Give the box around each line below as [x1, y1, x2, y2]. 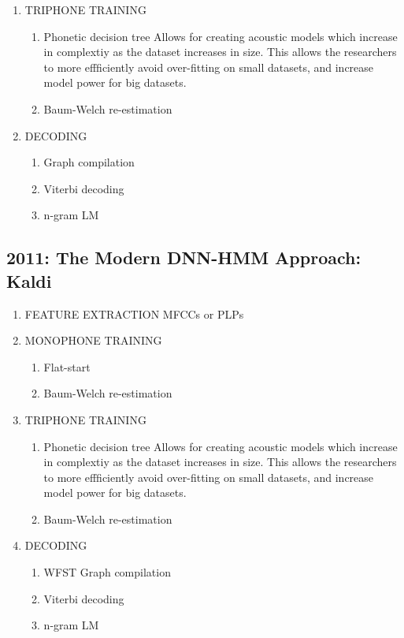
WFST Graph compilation [43, 564, 171, 580]
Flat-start [43, 358, 91, 375]
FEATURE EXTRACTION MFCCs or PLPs [24, 305, 244, 322]
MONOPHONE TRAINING [24, 332, 162, 349]
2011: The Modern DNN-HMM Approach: [6, 245, 361, 270]
